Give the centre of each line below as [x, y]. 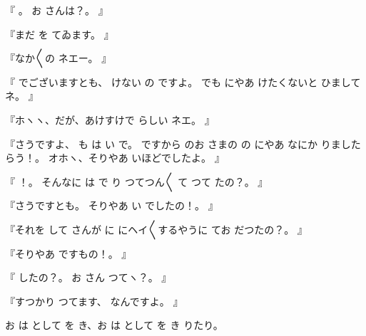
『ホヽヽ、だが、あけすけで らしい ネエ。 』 [110, 119]
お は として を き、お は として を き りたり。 [114, 325]
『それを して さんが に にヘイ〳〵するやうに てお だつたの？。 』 [156, 229]
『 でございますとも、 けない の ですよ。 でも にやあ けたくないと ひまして [183, 82]
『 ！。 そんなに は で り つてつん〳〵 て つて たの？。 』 [137, 181]
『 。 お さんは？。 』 [57, 10]
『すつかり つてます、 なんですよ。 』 [94, 301]
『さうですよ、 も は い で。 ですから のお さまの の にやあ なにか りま [173, 143]
